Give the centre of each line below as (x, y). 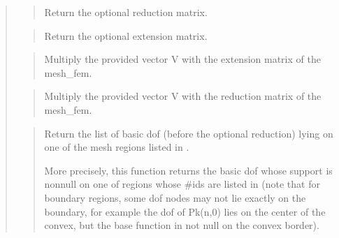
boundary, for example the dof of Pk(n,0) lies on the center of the (185, 211)
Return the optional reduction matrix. (126, 12)
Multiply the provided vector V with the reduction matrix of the (183, 96)
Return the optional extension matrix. (126, 35)
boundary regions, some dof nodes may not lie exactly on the (175, 197)
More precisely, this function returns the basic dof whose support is (188, 170)
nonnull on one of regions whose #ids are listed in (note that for (182, 184)
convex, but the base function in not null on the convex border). (182, 225)
